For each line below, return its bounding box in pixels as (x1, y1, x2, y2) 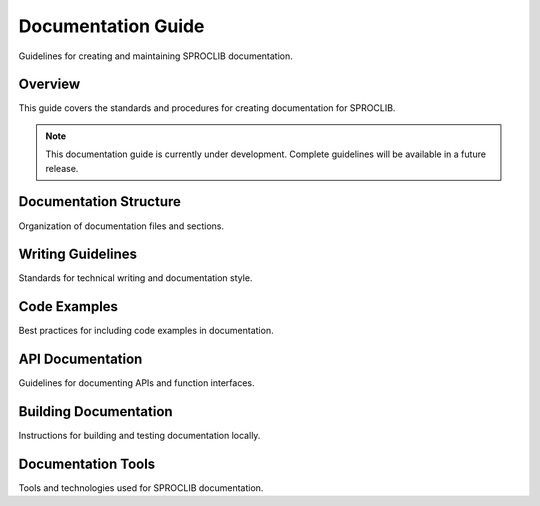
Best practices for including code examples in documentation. (18, 325, 274, 337)
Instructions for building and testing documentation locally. (18, 430, 261, 442)
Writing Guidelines (18, 246, 138, 263)
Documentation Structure (18, 193, 182, 210)
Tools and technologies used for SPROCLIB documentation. (18, 482, 264, 494)
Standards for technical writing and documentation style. (18, 272, 253, 284)
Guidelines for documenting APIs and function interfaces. (18, 377, 255, 389)
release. (45, 162, 79, 174)
